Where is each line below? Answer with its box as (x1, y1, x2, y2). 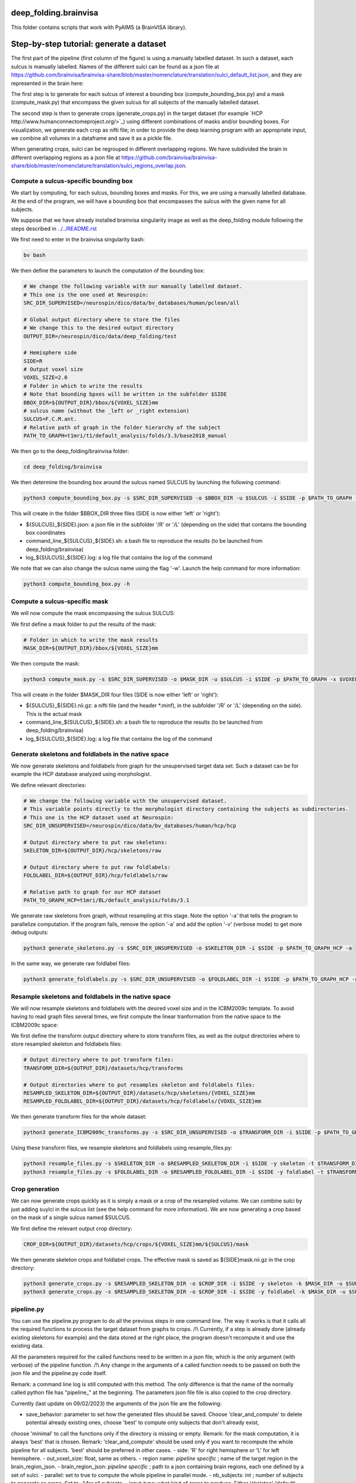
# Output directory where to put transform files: (23, 1056, 174, 1063)
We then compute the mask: (11, 660, 80, 667)
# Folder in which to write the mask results (23, 637, 158, 643)
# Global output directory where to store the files (23, 316, 180, 323)
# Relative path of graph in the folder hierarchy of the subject (23, 424, 221, 431)
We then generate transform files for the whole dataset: (11, 1113, 147, 1121)
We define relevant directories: (11, 781, 87, 788)
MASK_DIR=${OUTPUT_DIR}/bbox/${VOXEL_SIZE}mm (23, 644, 158, 651)
